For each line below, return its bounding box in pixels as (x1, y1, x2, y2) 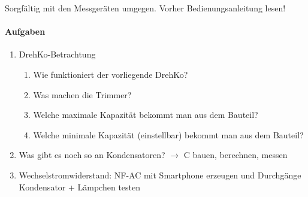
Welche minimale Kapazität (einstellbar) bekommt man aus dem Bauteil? (33, 128, 304, 141)
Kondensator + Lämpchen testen (19, 180, 141, 193)
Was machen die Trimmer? (33, 88, 132, 101)
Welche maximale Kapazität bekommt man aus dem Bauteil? (33, 108, 258, 121)
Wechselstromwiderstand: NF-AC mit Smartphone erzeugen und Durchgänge (19, 168, 301, 181)
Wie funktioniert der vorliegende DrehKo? (33, 68, 188, 80)
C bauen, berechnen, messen (183, 148, 288, 161)
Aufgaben (5, 25, 46, 38)
